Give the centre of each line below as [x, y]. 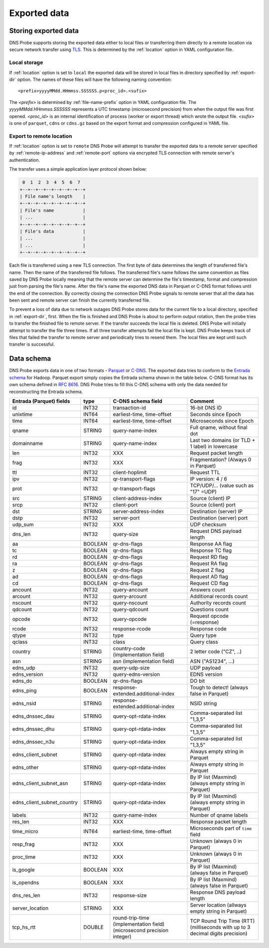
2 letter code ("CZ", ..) [216, 651]
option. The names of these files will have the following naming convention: [94, 79]
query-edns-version [136, 674]
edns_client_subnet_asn [40, 783]
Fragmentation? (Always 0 [221, 460]
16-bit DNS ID [206, 408]
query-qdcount [131, 609]
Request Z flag [207, 570]
